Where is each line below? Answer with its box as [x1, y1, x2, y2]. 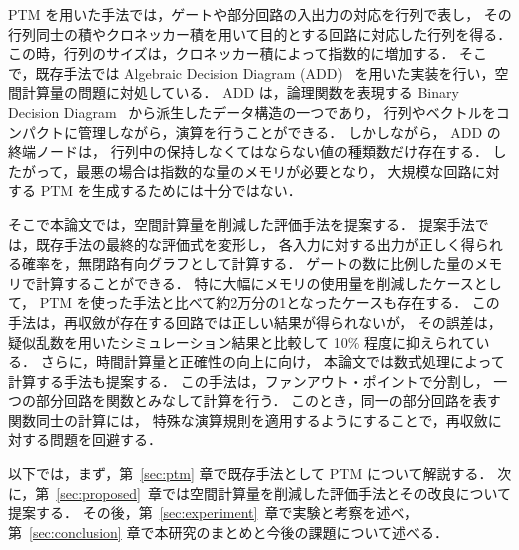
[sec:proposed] [56, 482, 141, 503]
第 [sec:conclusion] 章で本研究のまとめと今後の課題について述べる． [8, 521, 448, 542]
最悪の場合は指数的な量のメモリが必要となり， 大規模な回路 [76, 160, 472, 181]
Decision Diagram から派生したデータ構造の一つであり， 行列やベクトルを [8, 101, 496, 122]
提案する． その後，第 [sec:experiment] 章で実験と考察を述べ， [8, 502, 418, 523]
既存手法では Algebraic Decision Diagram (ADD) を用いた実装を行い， [35, 62, 495, 83]
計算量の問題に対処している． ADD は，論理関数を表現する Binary [21, 82, 459, 103]
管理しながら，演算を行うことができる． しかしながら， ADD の [77, 121, 501, 142]
